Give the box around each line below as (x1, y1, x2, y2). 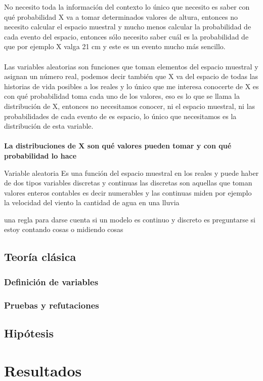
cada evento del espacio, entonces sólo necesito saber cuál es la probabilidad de (4, 31, 249, 42)
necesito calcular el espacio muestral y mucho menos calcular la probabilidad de (4, 21, 251, 32)
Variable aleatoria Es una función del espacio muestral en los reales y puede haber (4, 167, 259, 178)
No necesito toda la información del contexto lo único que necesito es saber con (4, 2, 250, 12)
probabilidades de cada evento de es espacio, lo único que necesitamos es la (4, 110, 237, 121)
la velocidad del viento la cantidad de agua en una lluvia (4, 197, 180, 208)
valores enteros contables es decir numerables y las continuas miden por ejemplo (4, 187, 252, 198)
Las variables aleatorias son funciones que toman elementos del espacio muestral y (4, 61, 258, 71)
